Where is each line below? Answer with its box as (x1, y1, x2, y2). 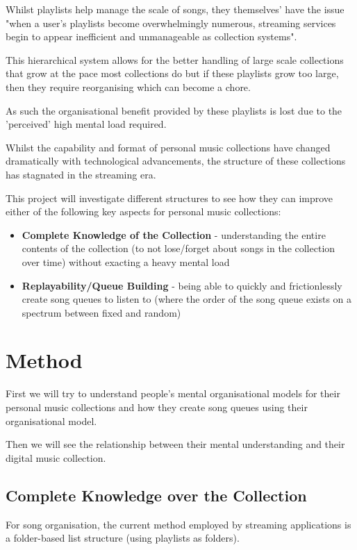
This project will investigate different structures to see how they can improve (6, 190, 333, 205)
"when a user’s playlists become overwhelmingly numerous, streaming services (6, 15, 336, 30)
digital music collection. (6, 450, 106, 465)
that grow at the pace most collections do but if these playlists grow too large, (6, 66, 339, 81)
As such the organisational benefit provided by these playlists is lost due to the (6, 103, 342, 117)
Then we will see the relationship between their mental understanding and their (6, 437, 345, 451)
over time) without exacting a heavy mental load (22, 254, 230, 269)
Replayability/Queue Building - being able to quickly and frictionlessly (22, 278, 342, 292)
